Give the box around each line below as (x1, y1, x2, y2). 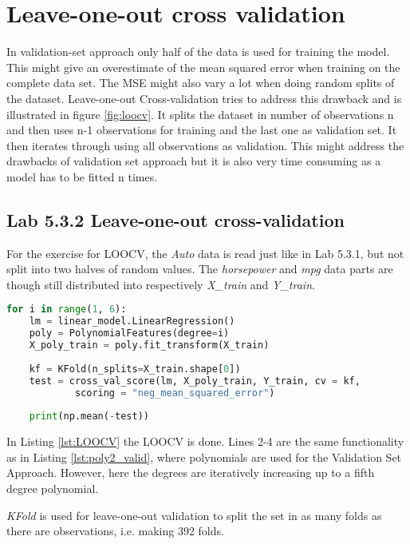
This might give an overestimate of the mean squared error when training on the (6, 58, 400, 75)
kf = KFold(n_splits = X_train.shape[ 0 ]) (29, 363, 241, 375)
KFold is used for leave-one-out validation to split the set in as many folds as (6, 506, 382, 523)
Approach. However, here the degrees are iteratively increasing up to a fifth (6, 464, 375, 481)
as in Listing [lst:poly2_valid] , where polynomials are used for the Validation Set (6, 448, 402, 465)
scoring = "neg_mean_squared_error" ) (74, 387, 275, 399)
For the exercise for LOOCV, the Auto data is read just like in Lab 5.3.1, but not (6, 244, 404, 261)
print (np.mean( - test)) (29, 411, 149, 423)
